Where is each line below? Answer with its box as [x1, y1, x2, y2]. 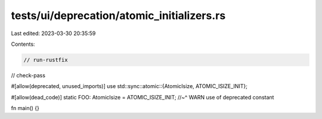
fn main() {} [11, 105, 40, 112]
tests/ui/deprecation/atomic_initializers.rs [11, 9, 226, 22]
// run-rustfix [23, 57, 68, 63]
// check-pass [11, 71, 46, 79]
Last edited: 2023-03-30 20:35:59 [11, 30, 96, 37]
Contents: [11, 40, 35, 48]
